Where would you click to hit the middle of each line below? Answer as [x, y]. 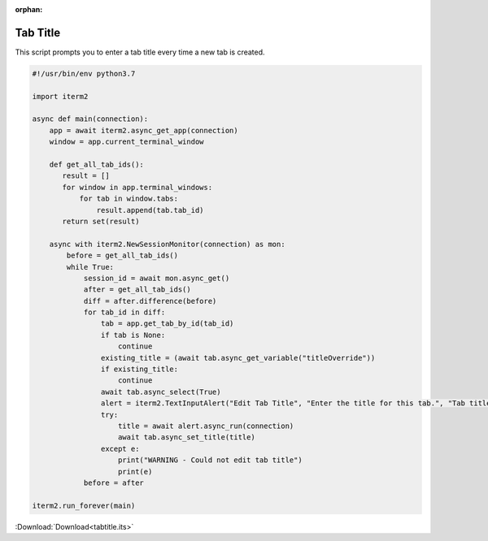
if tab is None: [133, 335]
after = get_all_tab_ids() [137, 290]
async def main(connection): [90, 119]
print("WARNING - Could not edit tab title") [210, 460]
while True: [90, 267]
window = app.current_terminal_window [126, 142]
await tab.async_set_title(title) [187, 437]
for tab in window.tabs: [129, 199]
